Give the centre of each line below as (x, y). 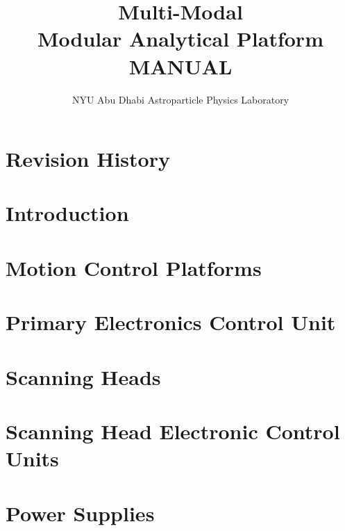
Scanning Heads (83, 376)
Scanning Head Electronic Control (173, 431)
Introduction (67, 213)
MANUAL (180, 66)
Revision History (88, 159)
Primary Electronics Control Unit (171, 322)
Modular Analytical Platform (180, 39)
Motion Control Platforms (134, 267)
